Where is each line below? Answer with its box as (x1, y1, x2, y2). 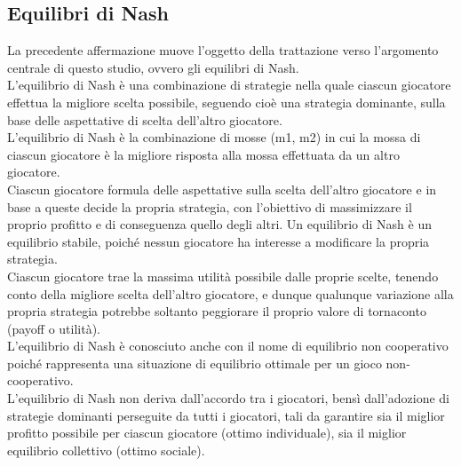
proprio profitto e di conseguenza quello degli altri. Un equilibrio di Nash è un (7, 215, 432, 233)
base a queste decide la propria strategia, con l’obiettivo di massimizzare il (7, 197, 412, 216)
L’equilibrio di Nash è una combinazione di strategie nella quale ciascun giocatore (7, 75, 451, 94)
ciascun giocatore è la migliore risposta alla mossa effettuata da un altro (7, 145, 400, 163)
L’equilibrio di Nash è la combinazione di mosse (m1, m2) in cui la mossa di (7, 128, 421, 146)
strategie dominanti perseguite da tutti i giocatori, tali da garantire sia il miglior (7, 406, 445, 424)
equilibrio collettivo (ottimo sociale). (7, 440, 205, 459)
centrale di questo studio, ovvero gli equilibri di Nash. (7, 58, 299, 76)
